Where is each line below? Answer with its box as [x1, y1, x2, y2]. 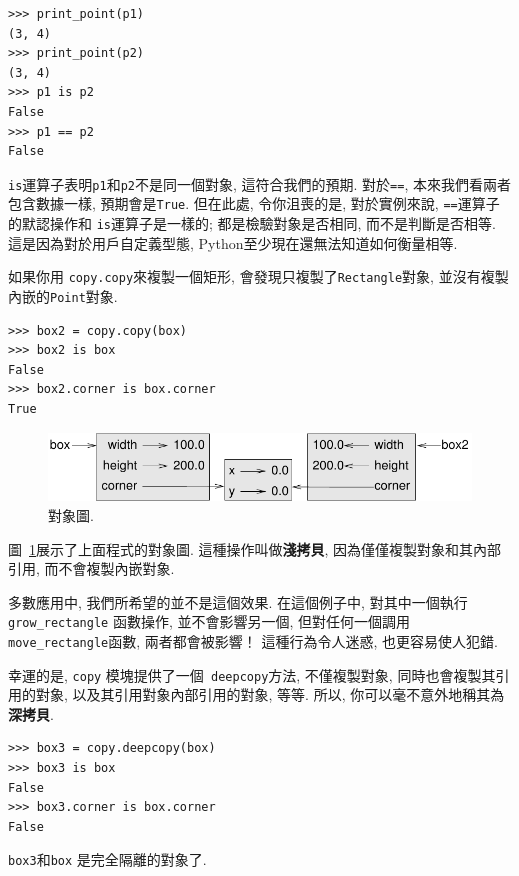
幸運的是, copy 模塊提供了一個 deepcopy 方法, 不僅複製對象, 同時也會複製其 [8, 664, 496, 685]
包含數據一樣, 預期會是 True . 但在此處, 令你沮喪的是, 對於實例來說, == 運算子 [8, 193, 500, 214]
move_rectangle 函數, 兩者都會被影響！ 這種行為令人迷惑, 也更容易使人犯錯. [8, 630, 498, 651]
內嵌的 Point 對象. [8, 285, 118, 306]
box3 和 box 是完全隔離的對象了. [8, 849, 207, 870]
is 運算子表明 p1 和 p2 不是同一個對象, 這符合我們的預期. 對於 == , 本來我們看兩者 [8, 173, 511, 194]
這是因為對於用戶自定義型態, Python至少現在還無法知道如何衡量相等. [8, 232, 458, 253]
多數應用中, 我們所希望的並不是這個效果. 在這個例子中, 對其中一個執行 [8, 591, 468, 612]
